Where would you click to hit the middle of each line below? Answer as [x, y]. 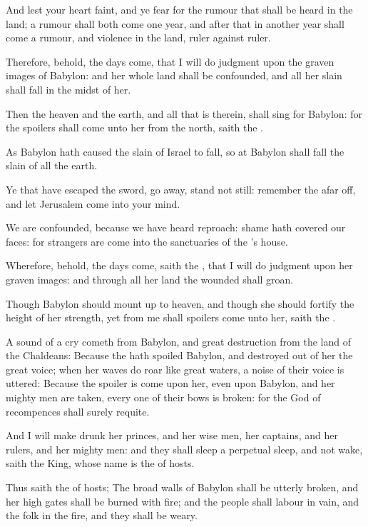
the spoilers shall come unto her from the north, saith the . [134, 127]
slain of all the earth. [52, 165]
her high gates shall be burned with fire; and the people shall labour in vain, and [183, 501]
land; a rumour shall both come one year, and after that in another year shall [175, 23]
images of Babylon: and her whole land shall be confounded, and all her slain [174, 75]
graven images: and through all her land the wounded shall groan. [150, 279]
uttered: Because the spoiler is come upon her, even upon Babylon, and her [170, 383]
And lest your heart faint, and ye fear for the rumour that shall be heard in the [179, 9]
